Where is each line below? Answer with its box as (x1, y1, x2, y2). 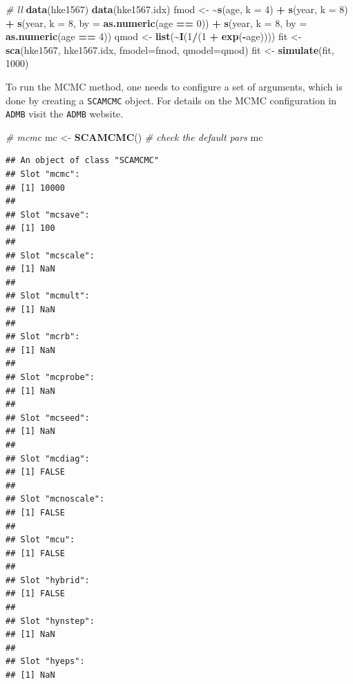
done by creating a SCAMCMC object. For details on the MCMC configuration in (6, 93, 337, 107)
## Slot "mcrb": (6, 332, 80, 342)
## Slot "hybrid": (6, 575, 90, 585)
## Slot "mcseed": (6, 412, 90, 423)
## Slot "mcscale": (6, 250, 95, 260)
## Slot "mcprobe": (6, 372, 95, 382)
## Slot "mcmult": (6, 291, 90, 301)
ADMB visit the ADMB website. (6, 106, 124, 121)
